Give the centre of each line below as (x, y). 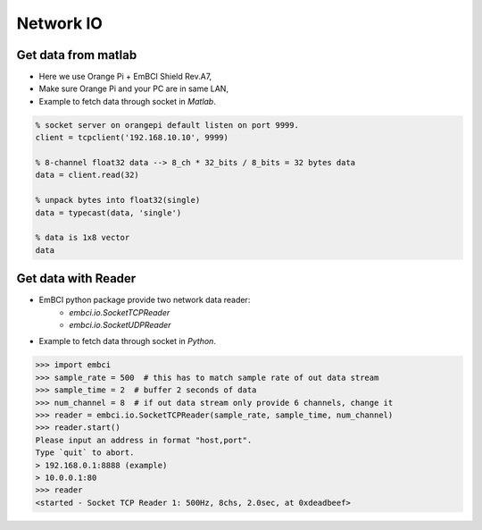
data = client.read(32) (87, 175)
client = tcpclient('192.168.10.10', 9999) (132, 138)
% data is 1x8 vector (83, 238)
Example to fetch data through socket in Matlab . (127, 101)
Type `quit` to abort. (85, 453)
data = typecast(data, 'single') (108, 213)
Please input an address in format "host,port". (144, 440)
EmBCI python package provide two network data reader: (145, 300)
